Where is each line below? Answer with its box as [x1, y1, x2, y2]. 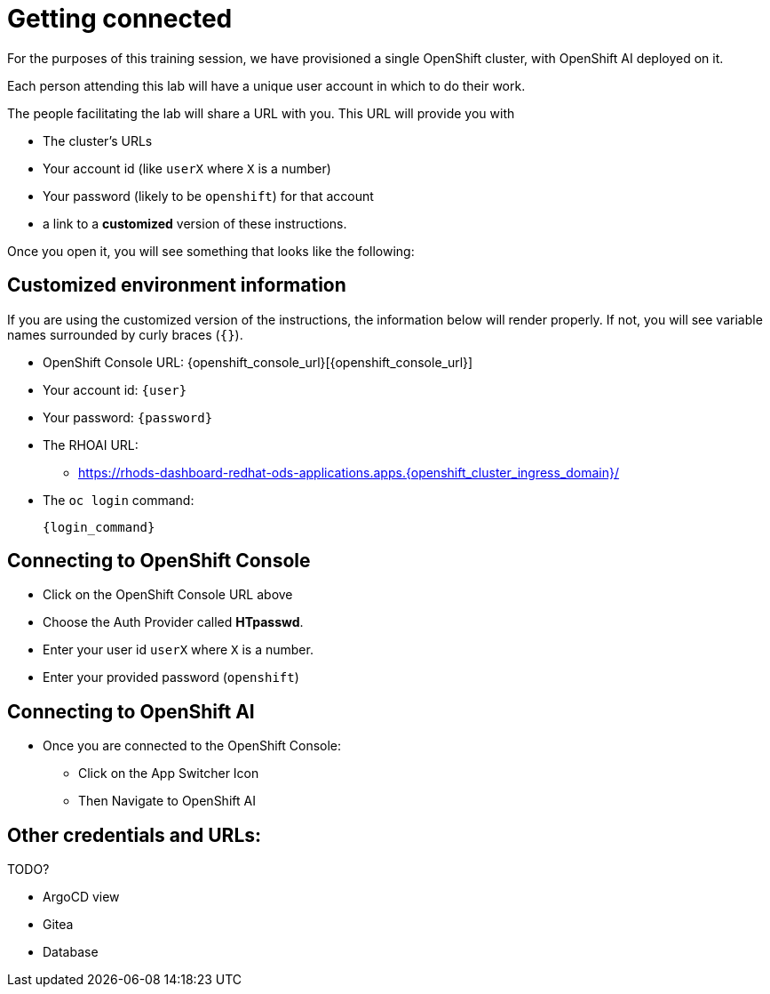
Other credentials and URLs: [7, 823, 262, 846]
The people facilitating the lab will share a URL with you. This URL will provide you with [7, 105, 515, 121]
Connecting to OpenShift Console [7, 549, 311, 573]
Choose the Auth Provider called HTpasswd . [43, 614, 304, 630]
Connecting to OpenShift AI [7, 700, 255, 723]
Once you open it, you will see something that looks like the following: [7, 243, 415, 259]
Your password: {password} [43, 409, 213, 425]
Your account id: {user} [43, 381, 187, 397]
